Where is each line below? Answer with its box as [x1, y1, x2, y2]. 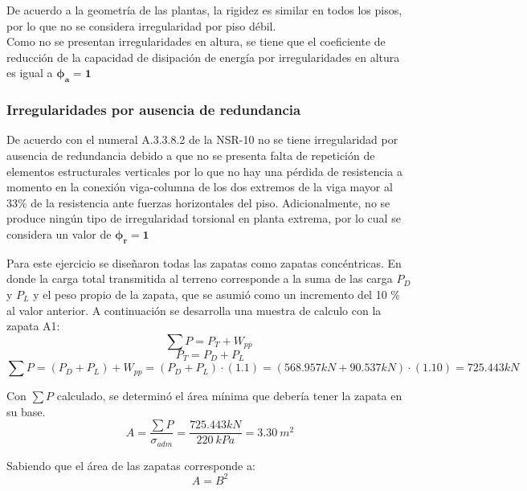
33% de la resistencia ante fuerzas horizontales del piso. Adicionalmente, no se [6, 194, 390, 211]
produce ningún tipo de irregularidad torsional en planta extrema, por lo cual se [6, 210, 401, 227]
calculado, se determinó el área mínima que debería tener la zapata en [56, 387, 402, 404]
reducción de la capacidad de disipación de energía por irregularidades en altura [6, 48, 400, 65]
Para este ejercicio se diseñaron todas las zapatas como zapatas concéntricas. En [6, 254, 402, 271]
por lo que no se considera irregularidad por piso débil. [6, 17, 276, 34]
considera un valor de [6, 225, 112, 242]
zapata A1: [6, 317, 60, 334]
